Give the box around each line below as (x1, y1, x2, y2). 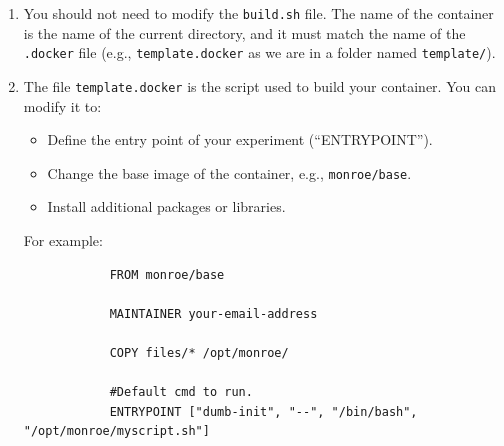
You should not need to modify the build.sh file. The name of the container (23, 3, 494, 23)
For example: (23, 230, 103, 250)
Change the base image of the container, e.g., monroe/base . (47, 162, 412, 183)
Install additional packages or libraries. (47, 196, 286, 217)
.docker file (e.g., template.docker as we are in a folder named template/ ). (23, 42, 496, 63)
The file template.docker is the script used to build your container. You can (23, 75, 496, 96)
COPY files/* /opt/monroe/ (109, 345, 289, 360)
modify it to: (23, 95, 102, 116)
